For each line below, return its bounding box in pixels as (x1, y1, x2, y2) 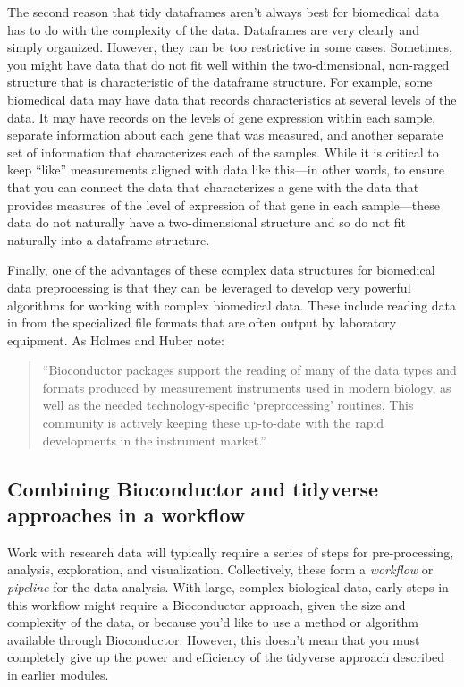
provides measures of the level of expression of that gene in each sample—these (7, 195, 440, 214)
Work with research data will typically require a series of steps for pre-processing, (7, 542, 454, 561)
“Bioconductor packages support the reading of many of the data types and (42, 360, 457, 379)
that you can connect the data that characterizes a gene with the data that (7, 177, 419, 196)
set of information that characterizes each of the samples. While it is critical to (7, 142, 439, 161)
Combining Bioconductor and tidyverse (7, 474, 379, 502)
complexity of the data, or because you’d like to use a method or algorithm (7, 613, 418, 632)
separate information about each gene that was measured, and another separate (7, 125, 443, 144)
